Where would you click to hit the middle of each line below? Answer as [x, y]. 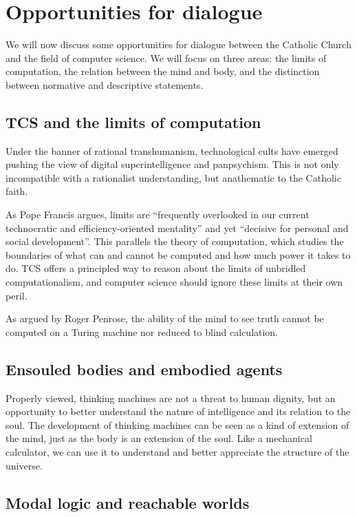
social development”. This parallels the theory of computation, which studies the [175, 241]
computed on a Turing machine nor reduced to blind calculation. [142, 331]
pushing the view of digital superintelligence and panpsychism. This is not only [172, 164]
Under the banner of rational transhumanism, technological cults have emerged [172, 150]
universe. [24, 465]
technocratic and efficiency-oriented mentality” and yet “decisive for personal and [177, 228]
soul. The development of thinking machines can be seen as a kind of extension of [177, 424]
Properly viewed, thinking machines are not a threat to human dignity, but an [171, 398]
